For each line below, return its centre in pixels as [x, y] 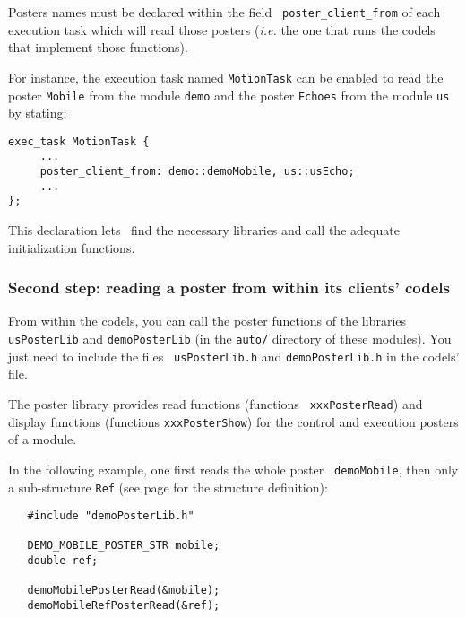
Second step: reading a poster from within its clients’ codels [229, 287]
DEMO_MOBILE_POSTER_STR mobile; [124, 546]
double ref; [63, 561]
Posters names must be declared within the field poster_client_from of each [224, 12]
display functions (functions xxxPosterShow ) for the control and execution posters [233, 421]
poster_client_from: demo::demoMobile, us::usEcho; [197, 172]
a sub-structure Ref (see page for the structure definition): [168, 487]
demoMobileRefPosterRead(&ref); [124, 606]
